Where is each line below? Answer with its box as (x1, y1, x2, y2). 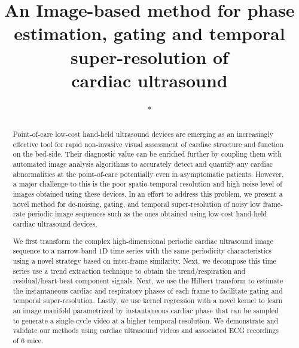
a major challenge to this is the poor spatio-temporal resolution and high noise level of (13, 179, 282, 189)
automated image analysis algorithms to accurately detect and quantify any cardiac (13, 159, 273, 169)
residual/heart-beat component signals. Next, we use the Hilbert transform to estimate (13, 276, 283, 286)
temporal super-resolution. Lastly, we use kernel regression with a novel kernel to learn (13, 295, 283, 306)
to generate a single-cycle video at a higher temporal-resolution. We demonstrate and (13, 315, 279, 325)
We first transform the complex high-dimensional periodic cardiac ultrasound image (13, 236, 273, 246)
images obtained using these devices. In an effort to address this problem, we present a (13, 189, 283, 199)
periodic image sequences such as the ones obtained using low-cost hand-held (28, 209, 267, 219)
